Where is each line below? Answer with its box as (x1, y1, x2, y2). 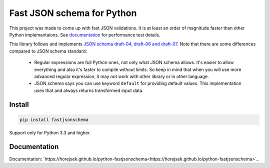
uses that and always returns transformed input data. (34, 87, 143, 93)
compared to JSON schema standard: (9, 48, 87, 54)
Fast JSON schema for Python (9, 7, 137, 18)
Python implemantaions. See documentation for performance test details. (9, 31, 160, 37)
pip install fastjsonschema (19, 116, 88, 122)
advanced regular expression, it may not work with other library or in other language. (34, 73, 209, 79)
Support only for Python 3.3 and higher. (9, 129, 91, 135)
